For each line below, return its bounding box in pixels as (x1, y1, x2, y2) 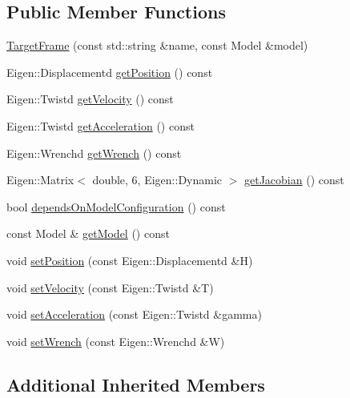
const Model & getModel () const (6, 225, 170, 242)
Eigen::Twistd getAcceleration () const (6, 117, 195, 134)
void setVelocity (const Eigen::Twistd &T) (6, 279, 214, 295)
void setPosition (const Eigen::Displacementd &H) (6, 251, 253, 268)
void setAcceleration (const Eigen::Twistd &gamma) (6, 306, 262, 323)
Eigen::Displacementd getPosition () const (6, 63, 213, 80)
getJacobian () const (244, 171, 344, 188)
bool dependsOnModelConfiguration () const (6, 198, 226, 215)
